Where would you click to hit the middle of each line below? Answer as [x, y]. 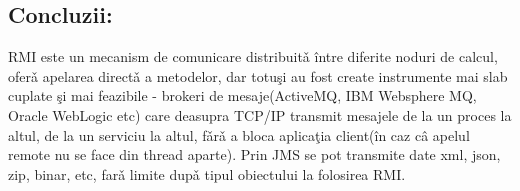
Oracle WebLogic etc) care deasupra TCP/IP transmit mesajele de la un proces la [260, 114]
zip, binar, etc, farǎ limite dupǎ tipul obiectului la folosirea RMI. [207, 173]
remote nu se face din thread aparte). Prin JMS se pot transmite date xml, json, [254, 154]
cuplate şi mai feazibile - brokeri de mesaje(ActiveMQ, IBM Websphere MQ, [242, 95]
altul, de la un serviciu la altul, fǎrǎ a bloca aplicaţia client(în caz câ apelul [239, 134]
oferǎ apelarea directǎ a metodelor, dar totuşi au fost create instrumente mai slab [258, 75]
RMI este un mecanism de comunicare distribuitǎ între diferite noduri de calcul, [253, 56]
